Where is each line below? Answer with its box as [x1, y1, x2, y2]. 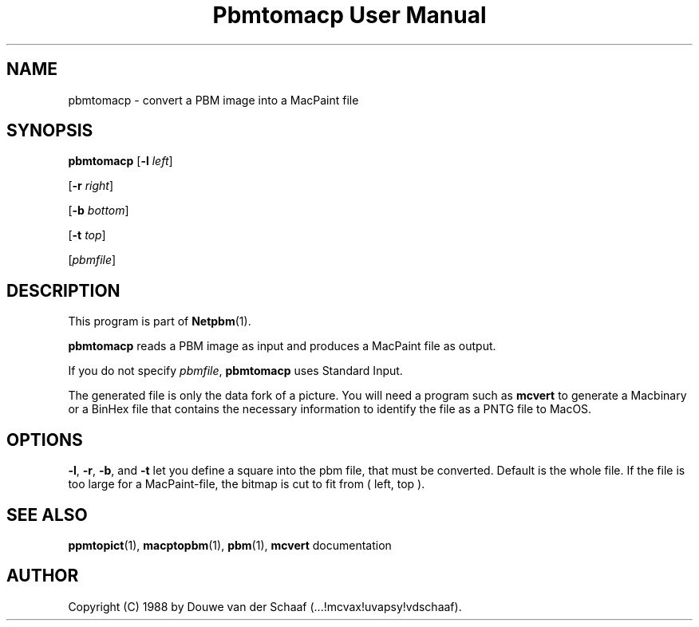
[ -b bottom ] [68, 203, 129, 218]
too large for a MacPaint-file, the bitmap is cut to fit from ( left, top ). [68, 477, 425, 491]
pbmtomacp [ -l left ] [68, 154, 173, 168]
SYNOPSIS [6, 120, 93, 141]
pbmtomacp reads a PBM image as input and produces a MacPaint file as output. [68, 339, 496, 353]
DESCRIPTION [6, 280, 120, 301]
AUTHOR [6, 566, 79, 586]
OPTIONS [6, 429, 83, 450]
